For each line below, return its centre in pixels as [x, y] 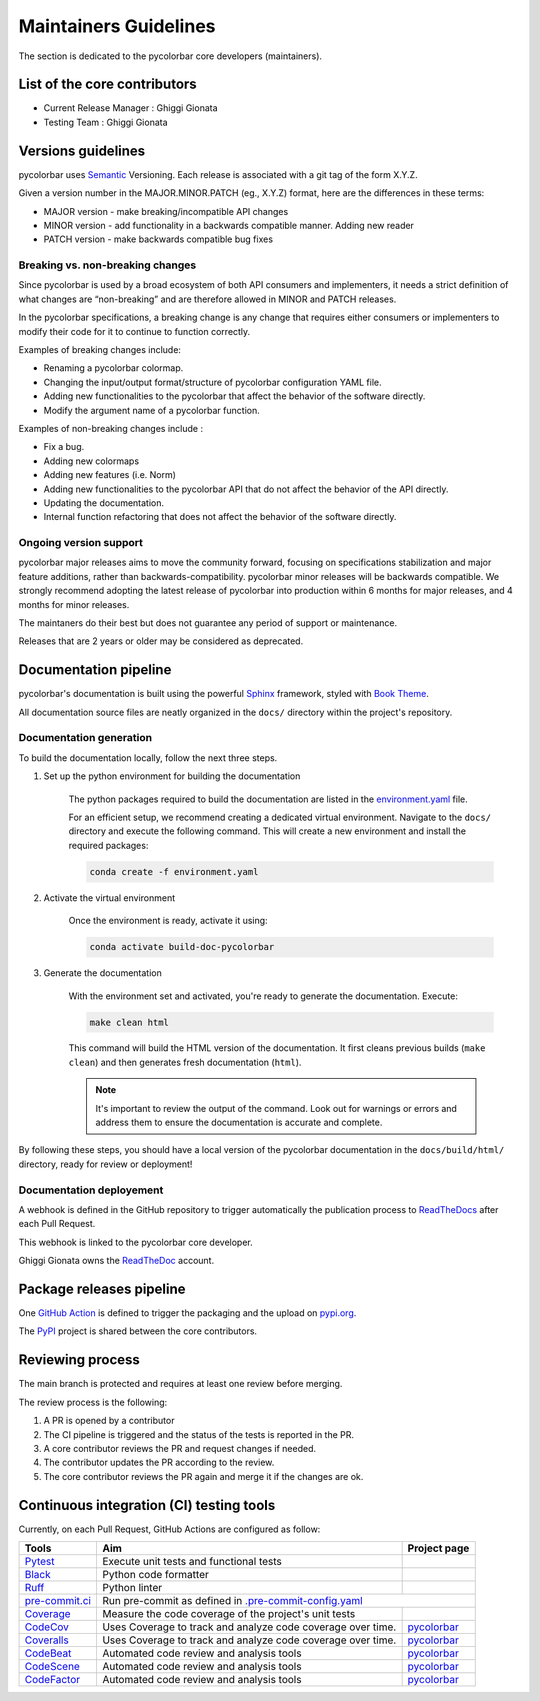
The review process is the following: [93, 1402]
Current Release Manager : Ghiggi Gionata [131, 108]
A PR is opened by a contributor [109, 1421]
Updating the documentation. [104, 502]
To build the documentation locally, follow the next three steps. [148, 757]
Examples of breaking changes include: [100, 350]
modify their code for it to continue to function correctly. [134, 331]
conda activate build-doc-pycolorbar [182, 947]
